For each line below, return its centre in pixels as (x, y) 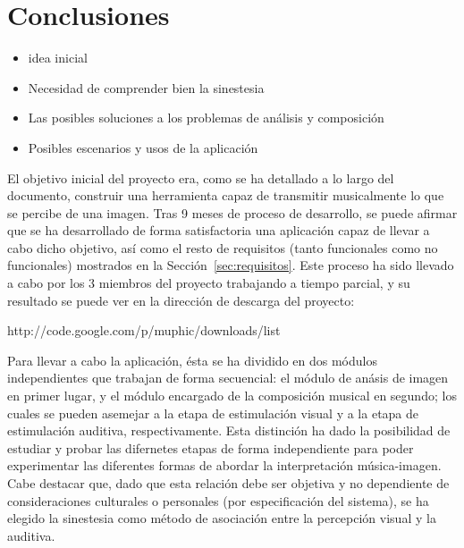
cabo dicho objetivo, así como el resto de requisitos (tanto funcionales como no (223, 247)
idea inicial (58, 58)
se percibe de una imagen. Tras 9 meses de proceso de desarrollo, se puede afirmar (232, 212)
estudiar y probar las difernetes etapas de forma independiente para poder (211, 447)
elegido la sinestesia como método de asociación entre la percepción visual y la (222, 518)
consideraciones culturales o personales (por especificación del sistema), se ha (218, 500)
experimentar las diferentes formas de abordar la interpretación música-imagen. (224, 465)
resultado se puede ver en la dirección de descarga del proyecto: (181, 300)
